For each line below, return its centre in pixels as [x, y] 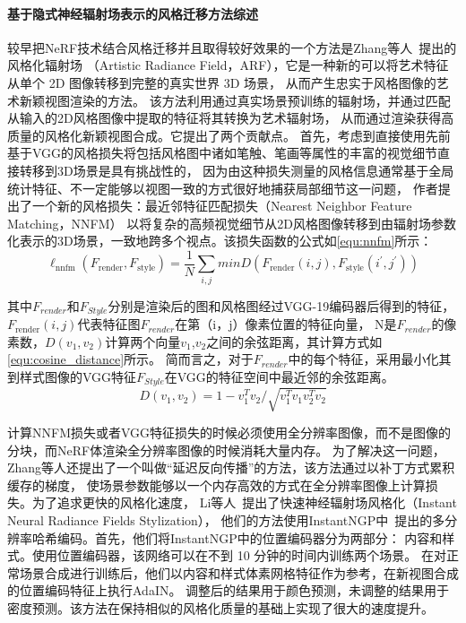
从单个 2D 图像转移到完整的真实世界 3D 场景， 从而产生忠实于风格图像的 [222, 82]
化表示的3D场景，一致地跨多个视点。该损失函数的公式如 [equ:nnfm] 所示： [220, 241]
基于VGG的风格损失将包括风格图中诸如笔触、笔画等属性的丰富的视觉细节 [223, 153]
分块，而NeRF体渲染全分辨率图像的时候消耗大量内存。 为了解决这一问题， [226, 450]
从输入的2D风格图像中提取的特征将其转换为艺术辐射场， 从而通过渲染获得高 [231, 118]
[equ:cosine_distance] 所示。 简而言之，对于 [130, 359]
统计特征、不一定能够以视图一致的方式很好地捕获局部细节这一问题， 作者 [223, 188]
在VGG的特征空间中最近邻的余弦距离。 [279, 376]
